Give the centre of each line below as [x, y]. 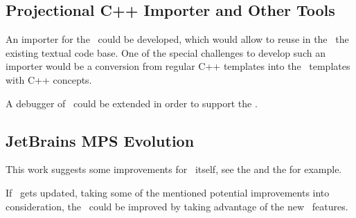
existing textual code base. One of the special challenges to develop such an [166, 52]
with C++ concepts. [49, 79]
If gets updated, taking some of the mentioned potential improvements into [168, 192]
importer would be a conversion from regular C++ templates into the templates [178, 66]
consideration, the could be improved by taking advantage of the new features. [177, 206]
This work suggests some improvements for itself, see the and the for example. [174, 169]
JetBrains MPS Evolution [100, 140]
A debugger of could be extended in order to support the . [132, 103]
